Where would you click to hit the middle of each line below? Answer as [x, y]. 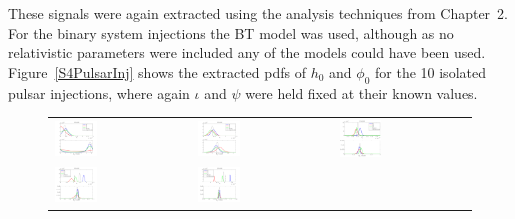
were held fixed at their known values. [361, 92]
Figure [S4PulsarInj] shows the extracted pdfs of [157, 71]
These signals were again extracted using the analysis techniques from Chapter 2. [258, 13]
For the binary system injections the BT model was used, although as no [231, 32]
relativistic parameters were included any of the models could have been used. [247, 52]
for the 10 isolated [430, 71]
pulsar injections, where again [99, 92]
